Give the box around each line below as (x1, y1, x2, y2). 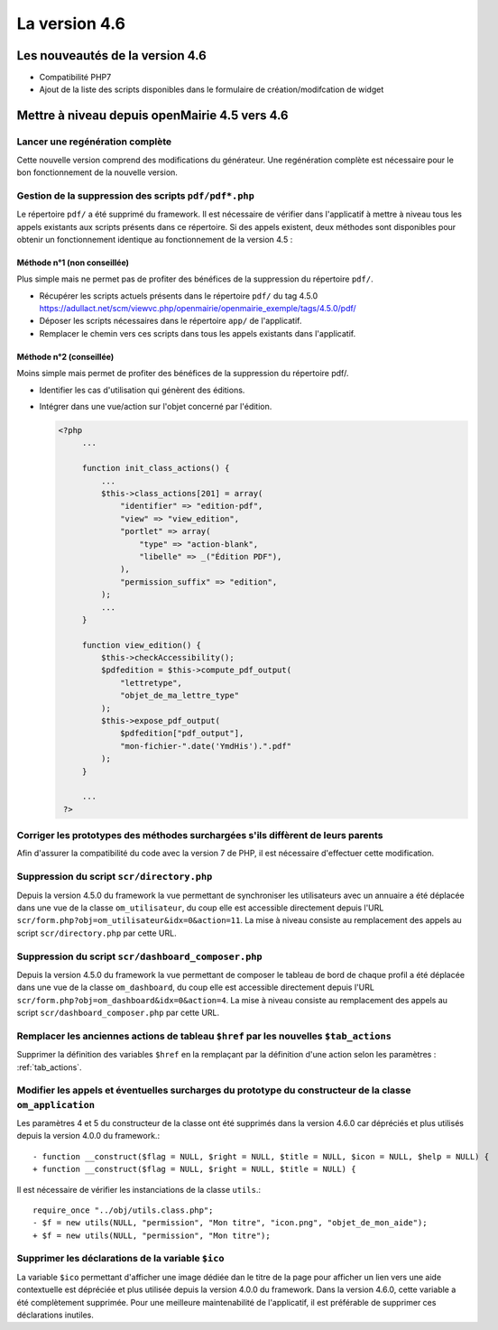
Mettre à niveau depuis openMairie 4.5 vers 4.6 (16, 108, 289, 124)
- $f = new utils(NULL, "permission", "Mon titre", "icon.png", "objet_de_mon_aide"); (32, 1218, 428, 1228)
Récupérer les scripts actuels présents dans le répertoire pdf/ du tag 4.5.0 (39, 290, 318, 301)
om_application (16, 1099, 95, 1111)
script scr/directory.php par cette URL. (16, 928, 177, 938)
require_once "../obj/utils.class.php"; (32, 1205, 214, 1215)
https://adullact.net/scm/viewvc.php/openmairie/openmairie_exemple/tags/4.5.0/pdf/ (39, 303, 356, 314)
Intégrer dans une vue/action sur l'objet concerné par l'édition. (39, 402, 272, 412)
